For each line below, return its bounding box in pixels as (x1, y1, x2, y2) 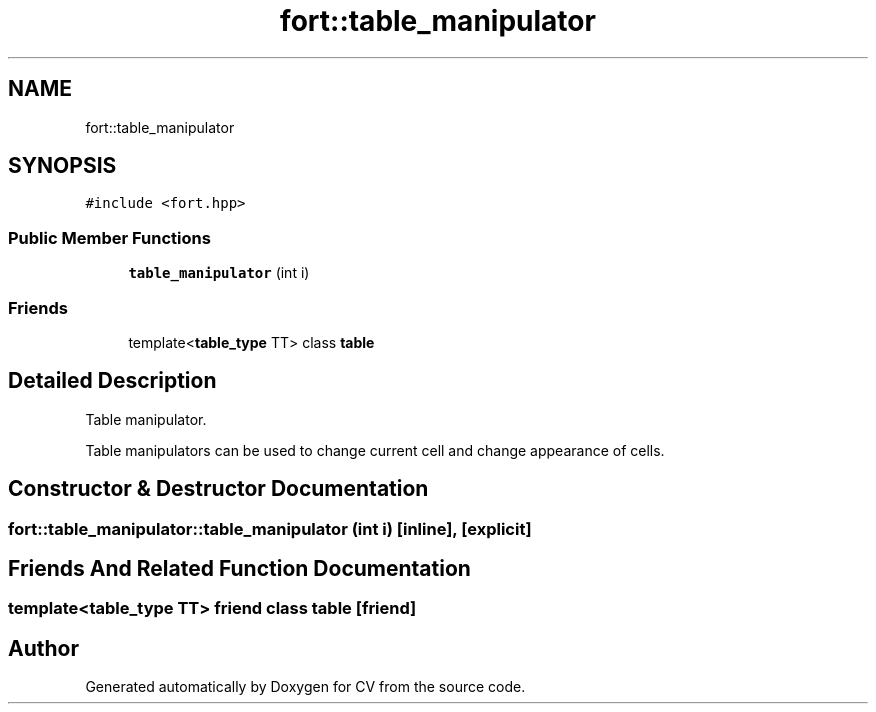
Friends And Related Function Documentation (8, 556, 471, 582)
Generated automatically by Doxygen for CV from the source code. (85, 678, 526, 696)
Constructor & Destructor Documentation (8, 476, 429, 502)
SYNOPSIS (8, 153, 117, 179)
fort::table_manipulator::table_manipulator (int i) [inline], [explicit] (8, 518, 532, 539)
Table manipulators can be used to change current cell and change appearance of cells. (85, 441, 665, 459)
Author (8, 635, 79, 661)
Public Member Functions (8, 227, 211, 248)
